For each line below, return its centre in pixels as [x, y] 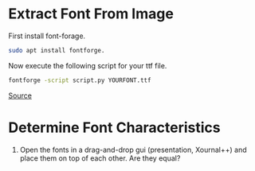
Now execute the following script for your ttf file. [88, 65]
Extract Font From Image [91, 14]
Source [20, 95]
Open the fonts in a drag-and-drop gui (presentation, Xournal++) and [133, 150]
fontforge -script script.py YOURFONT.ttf [80, 80]
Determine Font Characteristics [114, 127]
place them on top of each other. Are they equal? [100, 158]
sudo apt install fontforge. [57, 50]
